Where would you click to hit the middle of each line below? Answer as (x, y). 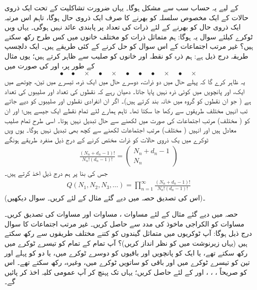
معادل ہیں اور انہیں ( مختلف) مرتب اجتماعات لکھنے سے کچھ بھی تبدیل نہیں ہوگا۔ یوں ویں (121, 130)
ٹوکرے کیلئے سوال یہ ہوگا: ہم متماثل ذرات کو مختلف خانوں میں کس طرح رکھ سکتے (129, 36)
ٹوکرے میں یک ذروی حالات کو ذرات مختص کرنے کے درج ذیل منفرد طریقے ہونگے (107, 139)
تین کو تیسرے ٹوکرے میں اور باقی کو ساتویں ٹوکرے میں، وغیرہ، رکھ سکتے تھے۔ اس (127, 262)
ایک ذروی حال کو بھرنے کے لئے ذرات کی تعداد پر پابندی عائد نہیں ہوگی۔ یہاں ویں (123, 27)
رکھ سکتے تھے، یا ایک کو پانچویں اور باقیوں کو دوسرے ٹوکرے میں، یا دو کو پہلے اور (126, 252)
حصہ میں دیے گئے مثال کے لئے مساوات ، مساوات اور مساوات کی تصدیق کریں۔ (121, 214)
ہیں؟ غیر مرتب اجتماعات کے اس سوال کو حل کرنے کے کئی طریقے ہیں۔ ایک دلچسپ (129, 46)
